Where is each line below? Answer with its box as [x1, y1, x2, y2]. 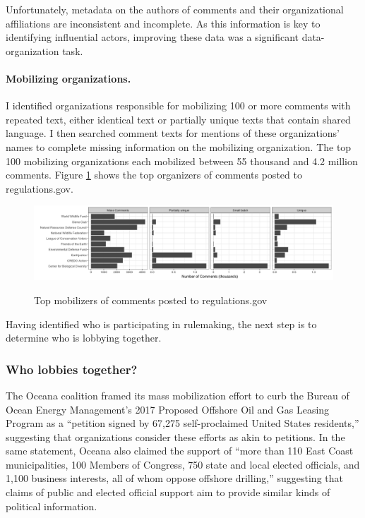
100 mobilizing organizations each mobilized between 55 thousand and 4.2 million [6, 153, 358, 168]
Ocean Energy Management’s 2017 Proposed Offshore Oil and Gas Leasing [6, 402, 330, 416]
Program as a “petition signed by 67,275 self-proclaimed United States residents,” [6, 416, 359, 430]
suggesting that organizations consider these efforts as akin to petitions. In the [6, 429, 345, 444]
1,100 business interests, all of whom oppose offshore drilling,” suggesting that [6, 471, 343, 486]
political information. [6, 498, 97, 513]
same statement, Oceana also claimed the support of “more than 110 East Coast [6, 443, 354, 458]
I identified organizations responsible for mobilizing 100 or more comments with [6, 98, 351, 113]
